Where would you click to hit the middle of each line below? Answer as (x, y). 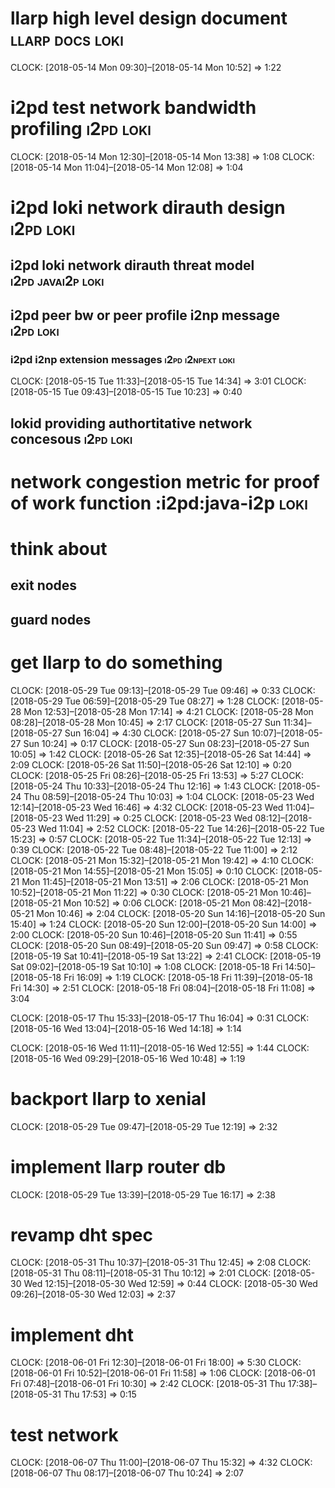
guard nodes (51, 619)
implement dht (72, 1334)
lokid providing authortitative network (131, 423)
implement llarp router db (118, 1166)
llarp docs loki (67, 39)
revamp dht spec (81, 1234)
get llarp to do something (116, 662)
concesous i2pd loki (71, 438)
